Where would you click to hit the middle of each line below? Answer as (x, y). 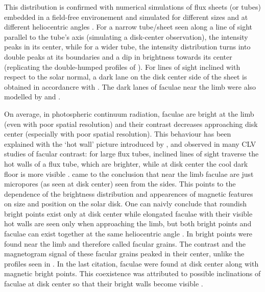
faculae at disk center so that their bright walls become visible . (104, 284)
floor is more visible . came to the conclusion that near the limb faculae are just (129, 174)
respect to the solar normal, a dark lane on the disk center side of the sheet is (126, 77)
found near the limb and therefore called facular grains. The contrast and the (125, 243)
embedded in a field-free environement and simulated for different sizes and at (126, 17)
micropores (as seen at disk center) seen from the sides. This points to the (120, 184)
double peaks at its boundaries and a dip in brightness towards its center (118, 56)
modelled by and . (32, 97)
